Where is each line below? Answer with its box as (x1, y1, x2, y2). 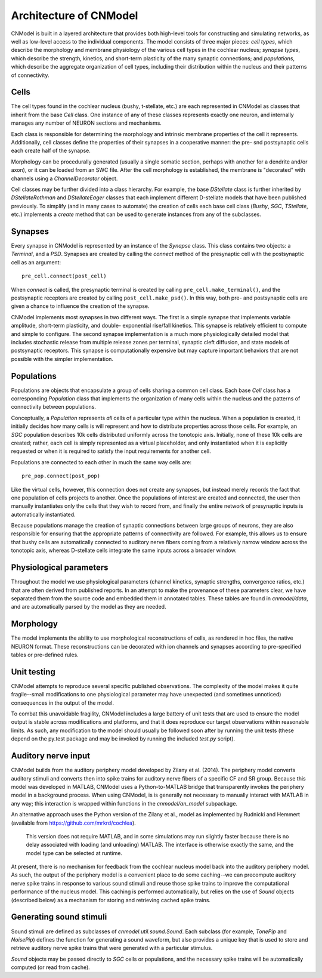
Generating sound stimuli (11, 912, 107, 922)
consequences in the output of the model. (11, 699, 114, 706)
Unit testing (11, 667, 56, 677)
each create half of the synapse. (11, 147, 91, 155)
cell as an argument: (11, 258, 61, 266)
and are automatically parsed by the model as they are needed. (11, 603, 166, 610)
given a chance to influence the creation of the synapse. (11, 303, 150, 310)
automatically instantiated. (11, 511, 76, 518)
